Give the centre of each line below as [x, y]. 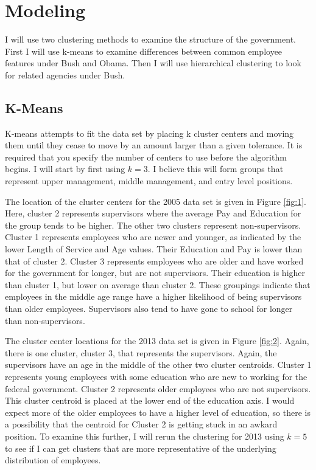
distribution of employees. [53, 460]
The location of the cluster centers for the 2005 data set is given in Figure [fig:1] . [156, 201]
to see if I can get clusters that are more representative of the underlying [141, 448]
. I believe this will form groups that [216, 169]
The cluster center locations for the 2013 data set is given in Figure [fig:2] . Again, [157, 341]
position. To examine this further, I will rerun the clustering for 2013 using [145, 436]
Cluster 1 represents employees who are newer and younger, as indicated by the [153, 237]
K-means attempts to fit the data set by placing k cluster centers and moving [149, 133]
